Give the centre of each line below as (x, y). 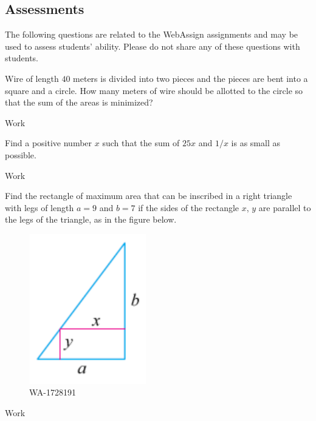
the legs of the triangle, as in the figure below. (91, 219)
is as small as (256, 143)
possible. (21, 154)
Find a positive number (49, 143)
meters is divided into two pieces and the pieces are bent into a (191, 78)
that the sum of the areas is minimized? (79, 102)
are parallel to (285, 207)
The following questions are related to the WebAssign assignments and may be (152, 34)
